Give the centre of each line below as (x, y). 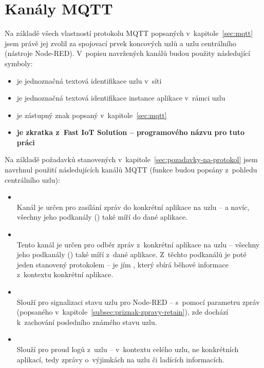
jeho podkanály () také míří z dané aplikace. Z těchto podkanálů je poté (131, 254)
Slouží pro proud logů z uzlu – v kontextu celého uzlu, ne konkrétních (128, 349)
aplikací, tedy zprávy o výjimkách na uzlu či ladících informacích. (120, 359)
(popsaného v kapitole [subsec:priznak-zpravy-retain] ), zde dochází (122, 312)
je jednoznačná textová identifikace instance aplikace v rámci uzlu (121, 98)
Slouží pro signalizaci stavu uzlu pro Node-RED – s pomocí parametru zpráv (138, 302)
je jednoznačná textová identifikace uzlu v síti (89, 80)
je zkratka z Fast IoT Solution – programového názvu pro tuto (131, 132)
